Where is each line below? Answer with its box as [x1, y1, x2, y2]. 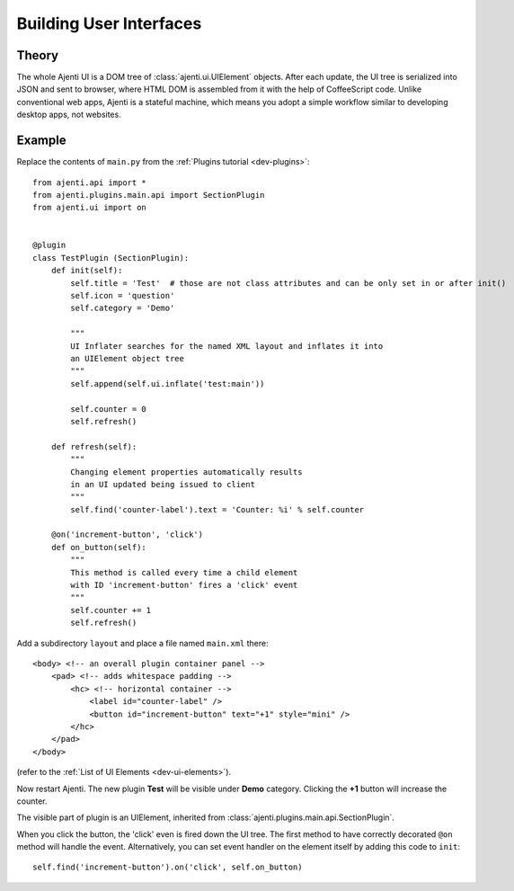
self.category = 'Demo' [70, 303, 175, 314]
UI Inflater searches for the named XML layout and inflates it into [70, 341, 384, 351]
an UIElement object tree [70, 353, 184, 363]
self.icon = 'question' [70, 290, 175, 301]
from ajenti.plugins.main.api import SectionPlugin [32, 190, 265, 200]
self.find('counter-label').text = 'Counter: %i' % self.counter [70, 504, 365, 514]
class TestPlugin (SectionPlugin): [32, 253, 190, 263]
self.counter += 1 [70, 605, 152, 615]
